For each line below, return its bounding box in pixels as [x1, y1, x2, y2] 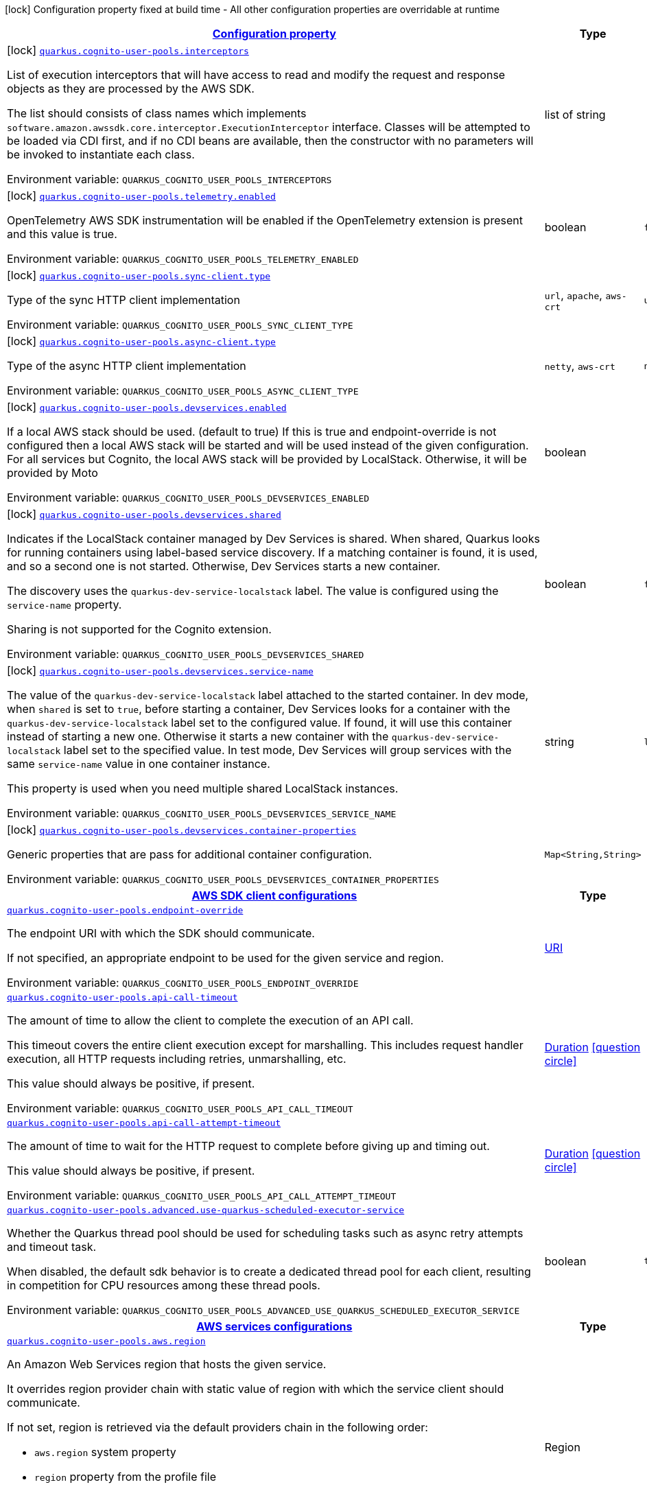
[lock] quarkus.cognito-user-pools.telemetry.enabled [7, 189, 276, 202]
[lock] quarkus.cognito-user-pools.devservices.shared [7, 507, 281, 521]
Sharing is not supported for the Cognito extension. [7, 622, 272, 636]
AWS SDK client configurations [191, 889, 357, 902]
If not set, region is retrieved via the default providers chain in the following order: [7, 1420, 428, 1434]
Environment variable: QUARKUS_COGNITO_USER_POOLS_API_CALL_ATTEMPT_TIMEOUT [7, 1188, 397, 1202]
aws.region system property [34, 1445, 176, 1459]
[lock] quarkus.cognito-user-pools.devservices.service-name [7, 664, 314, 677]
